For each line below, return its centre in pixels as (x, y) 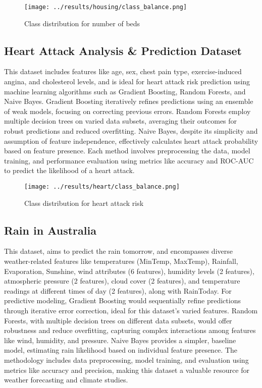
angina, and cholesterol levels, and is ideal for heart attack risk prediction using (127, 81)
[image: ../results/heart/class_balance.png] (102, 186)
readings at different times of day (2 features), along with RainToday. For (118, 290)
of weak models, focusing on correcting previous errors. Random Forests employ (127, 111)
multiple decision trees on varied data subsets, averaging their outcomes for (121, 121)
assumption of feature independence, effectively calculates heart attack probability (131, 141)
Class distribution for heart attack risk (84, 203)
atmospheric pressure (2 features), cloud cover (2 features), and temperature (122, 281)
